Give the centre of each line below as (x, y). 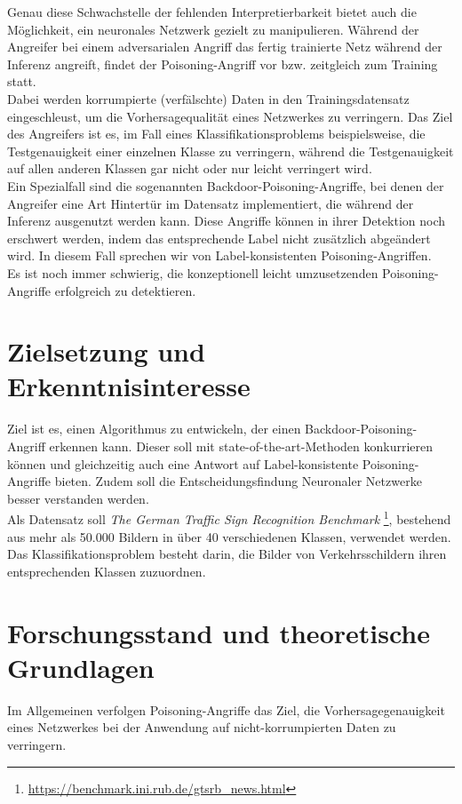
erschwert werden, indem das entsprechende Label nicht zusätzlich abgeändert (219, 238)
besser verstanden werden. (78, 498)
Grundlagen (81, 667)
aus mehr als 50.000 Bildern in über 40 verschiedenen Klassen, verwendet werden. (229, 536)
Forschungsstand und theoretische (219, 632)
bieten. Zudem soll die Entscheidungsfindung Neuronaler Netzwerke (238, 481)
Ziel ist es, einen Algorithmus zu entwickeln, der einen (154, 429)
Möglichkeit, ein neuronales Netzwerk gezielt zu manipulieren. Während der (213, 29)
